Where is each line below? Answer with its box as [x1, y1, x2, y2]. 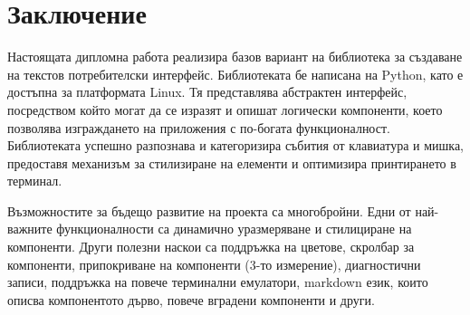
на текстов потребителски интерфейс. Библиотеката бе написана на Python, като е [7, 64, 464, 83]
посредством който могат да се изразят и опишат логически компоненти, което [7, 100, 443, 119]
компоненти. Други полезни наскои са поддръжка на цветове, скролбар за [7, 237, 415, 256]
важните [7, 219, 53, 238]
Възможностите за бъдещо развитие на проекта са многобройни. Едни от [7, 201, 411, 220]
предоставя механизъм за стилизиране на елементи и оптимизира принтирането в [7, 153, 456, 172]
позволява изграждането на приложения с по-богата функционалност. [7, 118, 390, 137]
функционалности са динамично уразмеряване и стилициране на [56, 219, 412, 238]
